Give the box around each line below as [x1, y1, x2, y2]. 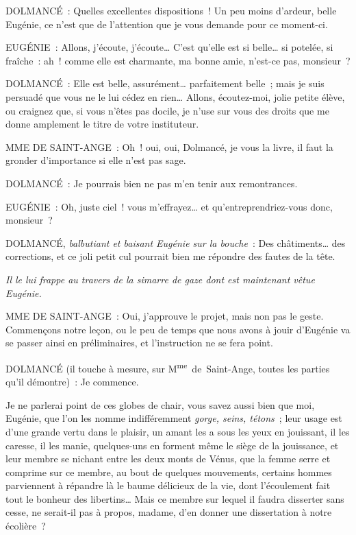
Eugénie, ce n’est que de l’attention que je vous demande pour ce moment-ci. [5, 16, 328, 31]
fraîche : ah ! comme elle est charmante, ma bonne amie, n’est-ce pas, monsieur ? [5, 53, 351, 67]
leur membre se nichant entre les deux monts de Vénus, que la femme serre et [5, 451, 331, 466]
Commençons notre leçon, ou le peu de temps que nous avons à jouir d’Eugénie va [5, 322, 351, 336]
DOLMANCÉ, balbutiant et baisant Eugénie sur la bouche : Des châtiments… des [5, 235, 346, 250]
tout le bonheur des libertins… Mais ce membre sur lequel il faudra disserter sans [5, 491, 344, 506]
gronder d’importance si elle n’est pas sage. [5, 153, 186, 167]
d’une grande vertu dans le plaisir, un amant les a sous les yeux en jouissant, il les [5, 424, 350, 438]
